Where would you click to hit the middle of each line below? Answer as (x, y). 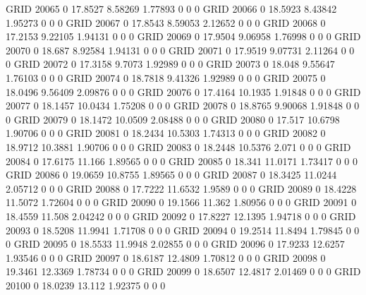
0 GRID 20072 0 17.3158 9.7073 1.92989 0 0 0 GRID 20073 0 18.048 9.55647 (170, 64)
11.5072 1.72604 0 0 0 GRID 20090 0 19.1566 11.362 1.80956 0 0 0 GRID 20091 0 (181, 202)
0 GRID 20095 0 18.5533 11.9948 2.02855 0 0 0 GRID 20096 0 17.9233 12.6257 (175, 244)
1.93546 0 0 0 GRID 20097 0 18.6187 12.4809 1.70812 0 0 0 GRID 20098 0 (166, 257)
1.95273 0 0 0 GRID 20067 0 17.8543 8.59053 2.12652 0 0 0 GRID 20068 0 (166, 22)
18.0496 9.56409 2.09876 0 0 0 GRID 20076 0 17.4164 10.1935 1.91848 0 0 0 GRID (183, 91)
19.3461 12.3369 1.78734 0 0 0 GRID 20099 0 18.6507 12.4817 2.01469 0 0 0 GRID (183, 271)
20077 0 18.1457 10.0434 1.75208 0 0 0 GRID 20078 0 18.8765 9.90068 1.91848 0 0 (183, 106)
